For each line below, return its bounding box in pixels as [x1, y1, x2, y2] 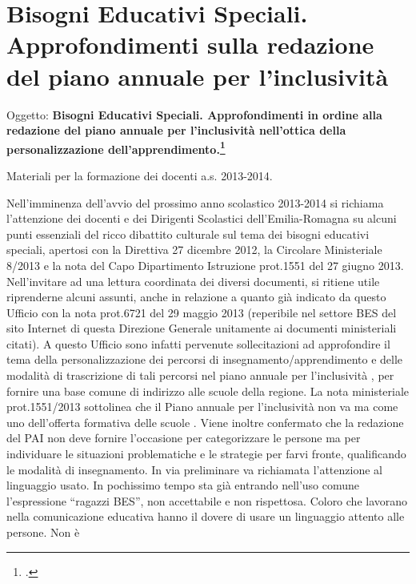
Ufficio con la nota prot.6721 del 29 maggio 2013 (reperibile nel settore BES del [6, 304, 397, 320]
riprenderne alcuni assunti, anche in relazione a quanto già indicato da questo [6, 288, 386, 305]
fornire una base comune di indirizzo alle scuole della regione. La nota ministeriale [6, 382, 410, 399]
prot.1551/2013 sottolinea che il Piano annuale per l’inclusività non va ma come [6, 398, 398, 415]
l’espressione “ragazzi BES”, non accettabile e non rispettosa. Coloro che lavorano [6, 492, 408, 509]
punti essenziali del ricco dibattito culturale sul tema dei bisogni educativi [6, 225, 370, 242]
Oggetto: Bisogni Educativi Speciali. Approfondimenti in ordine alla [6, 106, 382, 123]
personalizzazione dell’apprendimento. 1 [6, 138, 226, 157]
